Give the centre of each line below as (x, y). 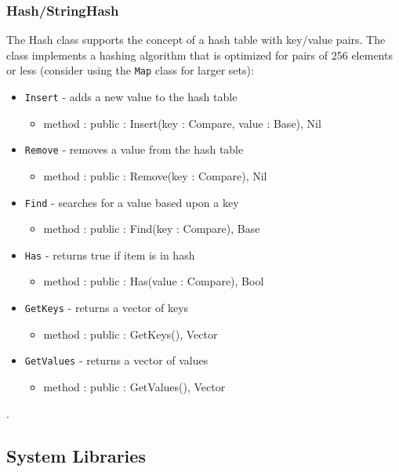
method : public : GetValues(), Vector (134, 386)
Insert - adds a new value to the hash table (131, 97)
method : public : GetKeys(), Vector (131, 334)
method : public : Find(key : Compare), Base (152, 229)
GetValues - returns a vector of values (116, 360)
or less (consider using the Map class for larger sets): (130, 70)
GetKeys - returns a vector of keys (107, 308)
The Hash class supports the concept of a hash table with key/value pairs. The (196, 40)
